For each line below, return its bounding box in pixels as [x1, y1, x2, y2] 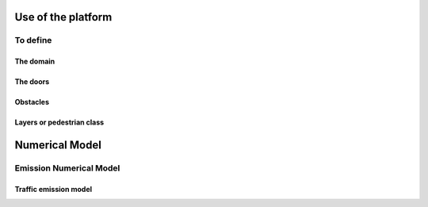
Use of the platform [14, 10, 113, 24]
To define [14, 35, 52, 46]
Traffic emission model [14, 184, 93, 194]
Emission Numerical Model [14, 163, 120, 174]
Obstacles [14, 98, 49, 107]
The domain [14, 56, 55, 67]
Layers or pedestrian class [14, 117, 105, 127]
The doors [14, 77, 50, 86]
